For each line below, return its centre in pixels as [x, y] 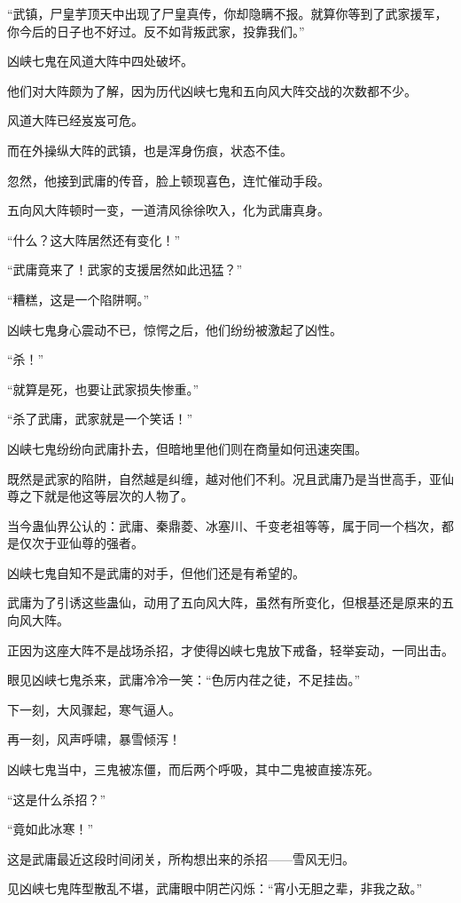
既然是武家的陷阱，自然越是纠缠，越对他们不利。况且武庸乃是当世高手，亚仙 [230, 478]
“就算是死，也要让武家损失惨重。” [103, 388]
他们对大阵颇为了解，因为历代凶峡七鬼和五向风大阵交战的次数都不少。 [212, 90]
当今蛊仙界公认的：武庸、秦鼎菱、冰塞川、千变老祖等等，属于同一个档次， [224, 525]
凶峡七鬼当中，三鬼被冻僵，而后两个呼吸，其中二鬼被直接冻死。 [193, 769]
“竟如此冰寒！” [51, 829]
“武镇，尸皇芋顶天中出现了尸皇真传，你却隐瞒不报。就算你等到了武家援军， [227, 13]
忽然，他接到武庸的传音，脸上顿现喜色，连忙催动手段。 [168, 180]
